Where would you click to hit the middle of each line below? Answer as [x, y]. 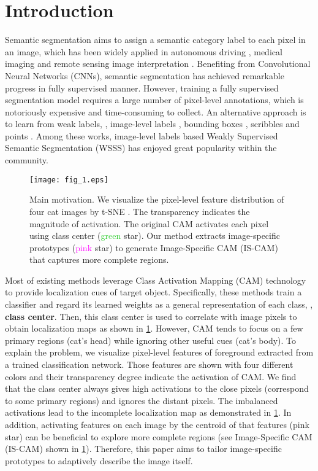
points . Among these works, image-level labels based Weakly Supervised [142, 135]
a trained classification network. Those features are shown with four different [149, 364]
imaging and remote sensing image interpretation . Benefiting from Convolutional [158, 64]
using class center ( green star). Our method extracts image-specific [155, 235]
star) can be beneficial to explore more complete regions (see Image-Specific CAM [159, 436]
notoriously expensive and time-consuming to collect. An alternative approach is [156, 111]
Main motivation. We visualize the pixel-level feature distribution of [157, 199]
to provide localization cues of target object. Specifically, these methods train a [153, 292]
